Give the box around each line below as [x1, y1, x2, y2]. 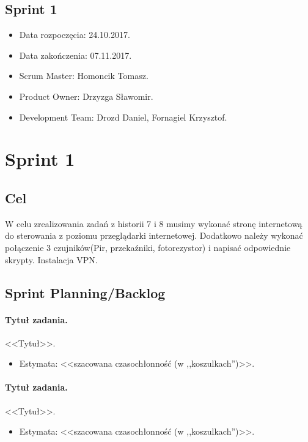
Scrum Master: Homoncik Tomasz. [19, 69, 148, 82]
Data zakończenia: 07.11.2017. [19, 48, 132, 61]
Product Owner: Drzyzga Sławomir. [19, 89, 153, 102]
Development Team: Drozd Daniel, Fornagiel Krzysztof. [19, 110, 227, 123]
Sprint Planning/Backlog [5, 283, 166, 302]
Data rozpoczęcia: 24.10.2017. [19, 28, 130, 41]
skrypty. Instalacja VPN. [5, 253, 98, 266]
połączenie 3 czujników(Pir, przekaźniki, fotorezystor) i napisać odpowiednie [5, 241, 291, 253]
